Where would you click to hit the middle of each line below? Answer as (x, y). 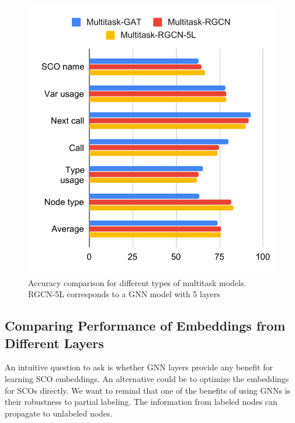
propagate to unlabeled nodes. (59, 413)
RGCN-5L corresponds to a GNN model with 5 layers (124, 294)
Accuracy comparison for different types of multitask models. (137, 282)
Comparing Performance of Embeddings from (145, 326)
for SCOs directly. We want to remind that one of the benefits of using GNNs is (148, 390)
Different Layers (54, 343)
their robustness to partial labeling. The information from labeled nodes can (141, 402)
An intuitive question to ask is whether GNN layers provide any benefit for (139, 367)
